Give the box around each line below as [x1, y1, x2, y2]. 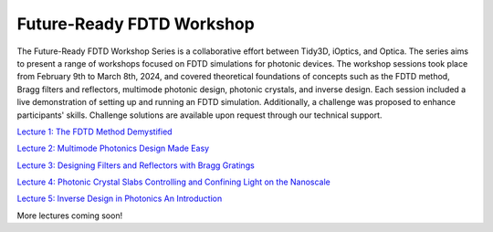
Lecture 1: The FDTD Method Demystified [16, 126, 173, 137]
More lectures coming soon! [16, 210, 123, 221]
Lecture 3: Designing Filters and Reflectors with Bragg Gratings [16, 160, 255, 171]
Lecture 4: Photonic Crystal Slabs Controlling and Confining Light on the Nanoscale [16, 176, 330, 187]
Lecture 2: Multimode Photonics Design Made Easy [16, 142, 210, 154]
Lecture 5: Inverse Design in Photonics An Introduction [16, 193, 223, 205]
